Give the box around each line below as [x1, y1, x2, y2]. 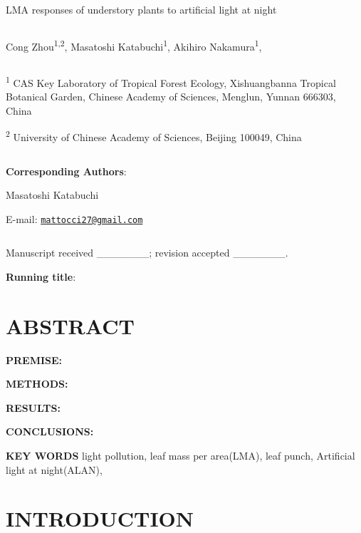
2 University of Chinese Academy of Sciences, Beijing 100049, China [6, 128, 302, 144]
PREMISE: [6, 352, 63, 367]
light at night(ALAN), [6, 462, 103, 477]
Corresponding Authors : [6, 163, 127, 178]
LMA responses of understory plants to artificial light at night [6, 2, 277, 16]
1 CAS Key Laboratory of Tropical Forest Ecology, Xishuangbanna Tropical [6, 73, 336, 90]
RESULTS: [6, 400, 61, 415]
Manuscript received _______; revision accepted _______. [6, 245, 288, 260]
